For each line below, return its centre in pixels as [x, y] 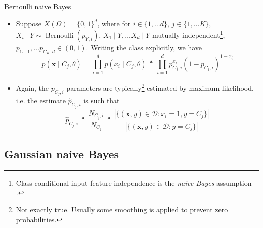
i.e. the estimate [41, 101]
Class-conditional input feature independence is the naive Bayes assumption [134, 182]
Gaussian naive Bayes [62, 154]
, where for [114, 23]
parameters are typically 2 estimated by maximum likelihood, [160, 87]
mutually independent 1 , [188, 34]
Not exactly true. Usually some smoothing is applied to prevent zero [122, 209]
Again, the [32, 88]
